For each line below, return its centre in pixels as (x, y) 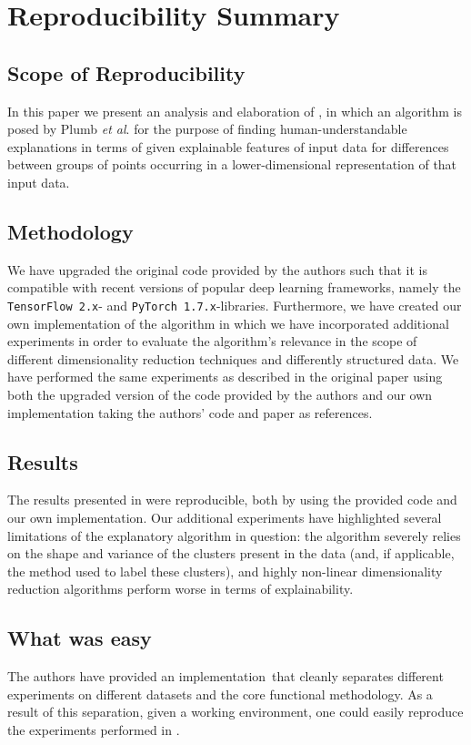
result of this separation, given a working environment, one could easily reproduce (235, 712)
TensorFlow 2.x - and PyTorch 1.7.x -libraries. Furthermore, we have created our (235, 305)
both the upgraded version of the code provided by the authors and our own (220, 394)
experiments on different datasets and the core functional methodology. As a (220, 694)
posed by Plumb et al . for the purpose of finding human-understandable (207, 129)
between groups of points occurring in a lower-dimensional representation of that (232, 164)
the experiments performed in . (94, 729)
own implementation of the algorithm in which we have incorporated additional (228, 323)
